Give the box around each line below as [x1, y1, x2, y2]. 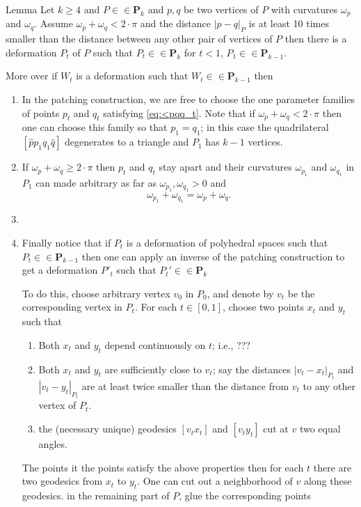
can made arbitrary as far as [35, 175, 157, 189]
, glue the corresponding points [179, 488, 311, 503]
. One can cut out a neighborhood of [137, 474, 293, 488]
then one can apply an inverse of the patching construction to [81, 249, 345, 263]
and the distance [140, 16, 211, 31]
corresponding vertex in [22, 299, 122, 314]
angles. [38, 437, 67, 451]
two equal [299, 421, 341, 436]
